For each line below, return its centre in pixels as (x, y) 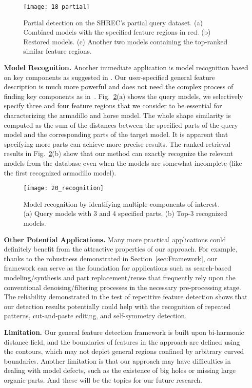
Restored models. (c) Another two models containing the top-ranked (126, 41)
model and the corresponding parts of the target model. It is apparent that (116, 134)
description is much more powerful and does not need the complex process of (119, 87)
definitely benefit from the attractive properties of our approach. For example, (121, 249)
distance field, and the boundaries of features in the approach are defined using (122, 341)
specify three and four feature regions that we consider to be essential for (113, 106)
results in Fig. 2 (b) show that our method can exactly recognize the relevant (118, 153)
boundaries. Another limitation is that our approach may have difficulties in (117, 360)
